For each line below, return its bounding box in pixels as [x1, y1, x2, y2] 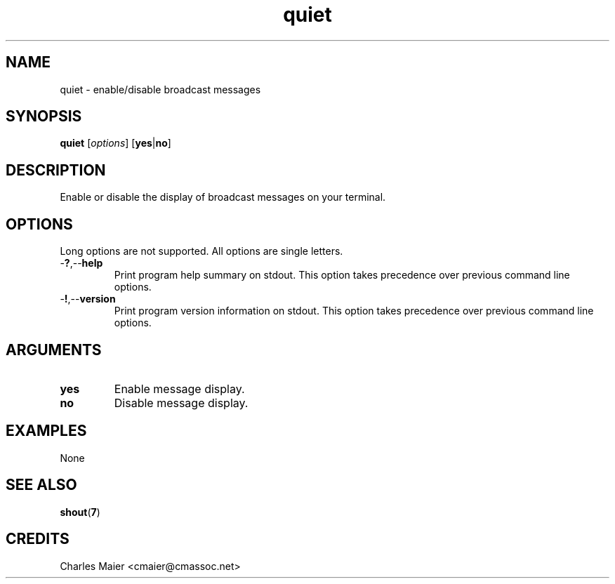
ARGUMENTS [6, 340, 102, 359]
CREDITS [6, 530, 70, 548]
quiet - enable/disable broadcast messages [60, 83, 261, 95]
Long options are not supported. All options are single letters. [60, 245, 343, 258]
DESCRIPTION [6, 161, 106, 179]
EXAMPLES [6, 422, 87, 440]
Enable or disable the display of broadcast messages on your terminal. [60, 191, 386, 204]
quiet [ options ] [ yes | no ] [60, 137, 171, 150]
